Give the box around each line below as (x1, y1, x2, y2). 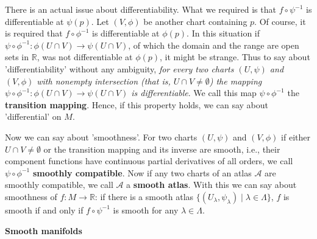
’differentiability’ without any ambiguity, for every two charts (5, 62, 234, 75)
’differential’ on (5, 110, 62, 123)
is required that (5, 27, 63, 40)
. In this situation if (187, 27, 260, 40)
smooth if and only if (5, 203, 84, 216)
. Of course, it (254, 15, 306, 27)
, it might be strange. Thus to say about (160, 50, 310, 63)
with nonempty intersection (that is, (37, 74, 171, 87)
